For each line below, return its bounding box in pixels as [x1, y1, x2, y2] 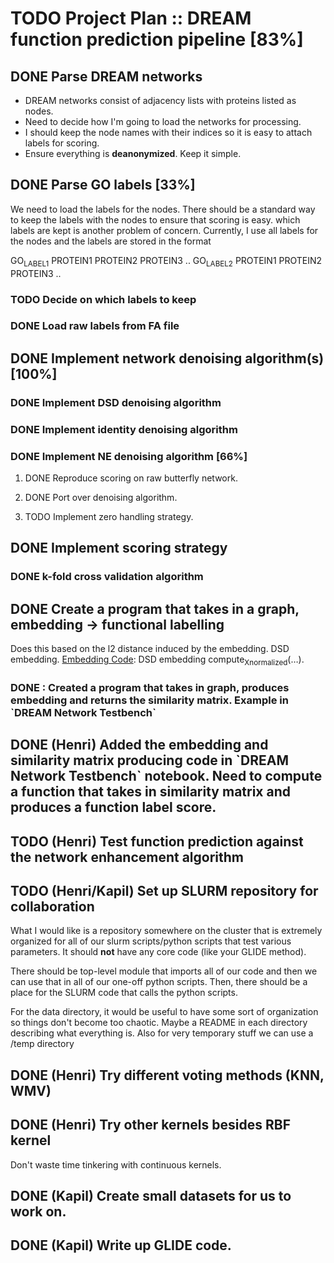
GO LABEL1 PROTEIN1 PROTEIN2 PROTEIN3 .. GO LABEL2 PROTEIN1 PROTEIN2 [10, 254, 323, 269]
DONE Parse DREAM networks [10, 68, 203, 85]
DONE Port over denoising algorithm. [24, 491, 178, 503]
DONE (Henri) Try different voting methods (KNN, [10, 1067, 325, 1084]
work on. [10, 1203, 67, 1221]
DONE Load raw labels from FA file [10, 319, 180, 333]
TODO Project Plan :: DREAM [10, 7, 252, 30]
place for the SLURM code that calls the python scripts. [10, 987, 238, 999]
